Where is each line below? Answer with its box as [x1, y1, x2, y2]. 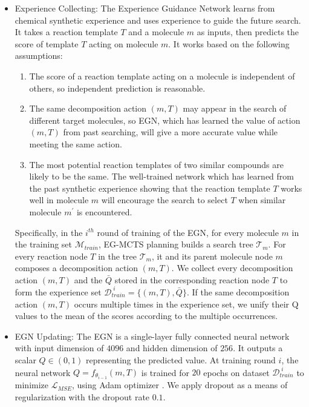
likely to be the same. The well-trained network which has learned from [29, 170, 294, 183]
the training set [15, 238, 73, 251]
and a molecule [128, 25, 184, 38]
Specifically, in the [15, 226, 83, 238]
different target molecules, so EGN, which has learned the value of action [29, 113, 301, 126]
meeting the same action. [29, 137, 122, 150]
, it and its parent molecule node [151, 249, 273, 262]
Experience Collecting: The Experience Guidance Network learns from [15, 2, 275, 14]
